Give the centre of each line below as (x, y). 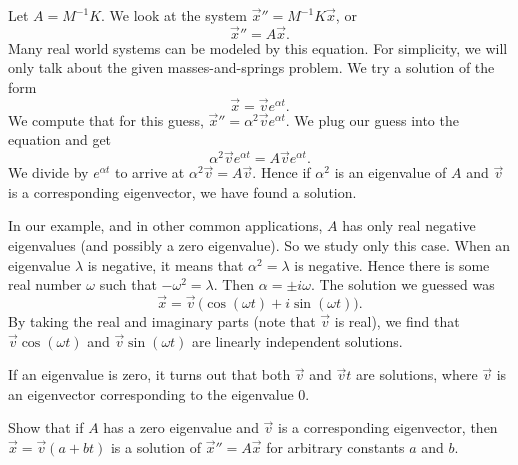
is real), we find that (397, 321)
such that (128, 284)
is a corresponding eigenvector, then (388, 427)
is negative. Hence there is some (392, 264)
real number (45, 284)
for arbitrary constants (335, 446)
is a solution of (155, 446)
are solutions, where (417, 374)
